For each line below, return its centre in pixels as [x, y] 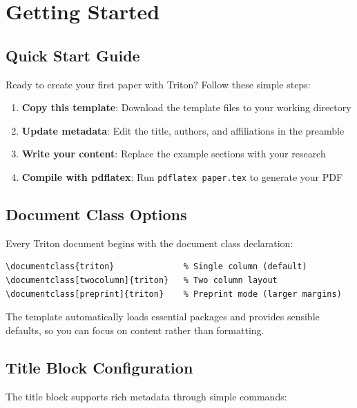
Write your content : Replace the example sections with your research [174, 154]
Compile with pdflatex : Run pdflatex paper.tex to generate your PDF [182, 176]
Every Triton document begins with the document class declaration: [149, 243]
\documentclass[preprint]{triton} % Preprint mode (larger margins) [174, 294]
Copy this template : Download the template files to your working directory [186, 107]
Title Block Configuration [99, 367]
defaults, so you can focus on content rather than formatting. [135, 330]
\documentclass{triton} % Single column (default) [156, 267]
